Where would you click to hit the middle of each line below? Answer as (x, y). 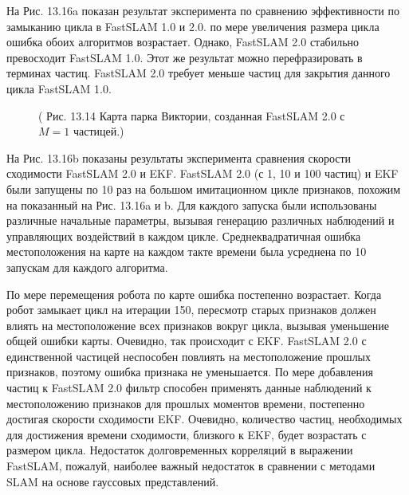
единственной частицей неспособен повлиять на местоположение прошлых (189, 356)
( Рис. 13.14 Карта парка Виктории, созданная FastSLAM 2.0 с (192, 115)
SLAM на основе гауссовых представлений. (113, 481)
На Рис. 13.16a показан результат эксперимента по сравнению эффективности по (203, 10)
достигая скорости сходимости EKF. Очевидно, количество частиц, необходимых (204, 419)
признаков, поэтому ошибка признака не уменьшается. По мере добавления (190, 372)
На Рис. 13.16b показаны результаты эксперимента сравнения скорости (179, 157)
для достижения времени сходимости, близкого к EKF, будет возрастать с (187, 434)
